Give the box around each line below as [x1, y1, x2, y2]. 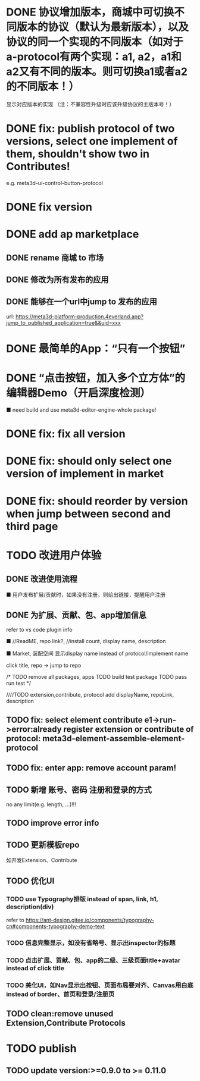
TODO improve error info [6, 818, 99, 828]
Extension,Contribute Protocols [6, 1018, 126, 1028]
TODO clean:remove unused [6, 1008, 114, 1019]
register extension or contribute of [63, 724, 194, 734]
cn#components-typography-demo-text [6, 923, 105, 930]
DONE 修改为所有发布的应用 [6, 275, 109, 285]
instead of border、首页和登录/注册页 [6, 990, 115, 998]
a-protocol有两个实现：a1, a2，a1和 [6, 50, 182, 64]
